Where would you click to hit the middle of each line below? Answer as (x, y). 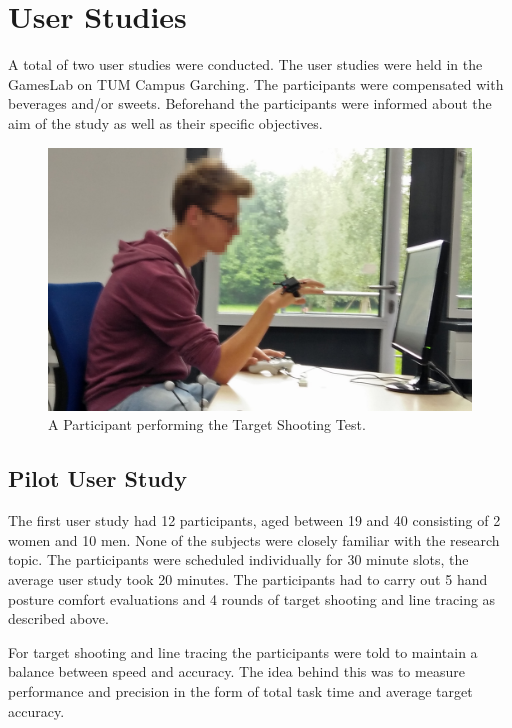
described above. (58, 618)
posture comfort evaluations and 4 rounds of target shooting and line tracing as (252, 598)
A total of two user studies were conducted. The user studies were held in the (245, 64)
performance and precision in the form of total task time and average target (240, 690)
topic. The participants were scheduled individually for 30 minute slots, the (238, 559)
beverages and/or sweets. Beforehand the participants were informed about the (250, 103)
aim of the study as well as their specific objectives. (165, 122)
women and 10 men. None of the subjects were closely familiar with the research (254, 539)
